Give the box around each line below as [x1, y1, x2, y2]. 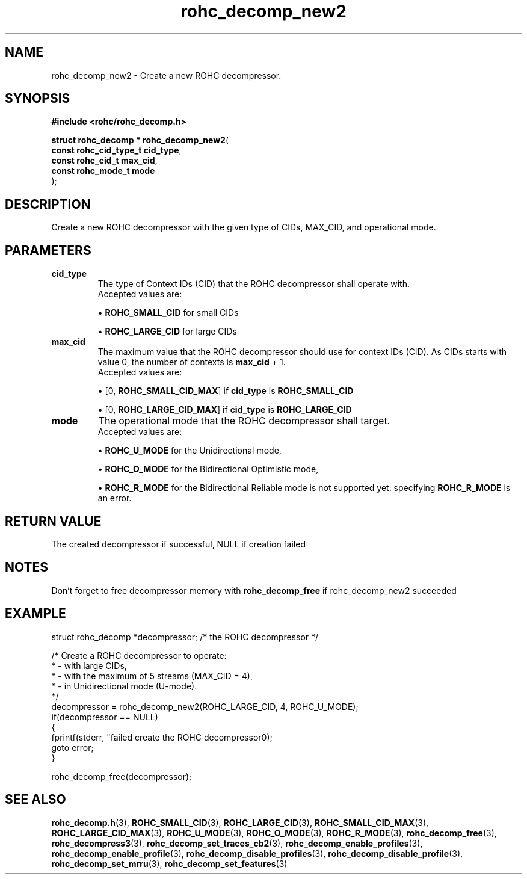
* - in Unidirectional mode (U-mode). [51, 680, 197, 691]
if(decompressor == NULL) [51, 711, 158, 722]
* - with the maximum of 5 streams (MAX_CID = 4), [51, 670, 253, 681]
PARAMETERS [5, 242, 91, 258]
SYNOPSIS [5, 91, 70, 106]
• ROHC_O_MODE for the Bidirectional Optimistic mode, [97, 464, 319, 475]
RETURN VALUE [5, 513, 102, 529]
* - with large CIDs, [51, 660, 127, 671]
